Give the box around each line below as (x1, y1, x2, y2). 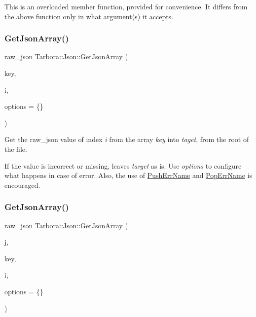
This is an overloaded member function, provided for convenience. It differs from (4, 1, 248, 11)
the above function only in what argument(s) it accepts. (4, 11, 174, 21)
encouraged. (4, 179, 40, 190)
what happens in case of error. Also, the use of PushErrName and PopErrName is (4, 170, 253, 180)
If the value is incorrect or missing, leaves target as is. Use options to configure (4, 160, 242, 171)
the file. (4, 143, 27, 154)
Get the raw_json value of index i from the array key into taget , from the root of (4, 134, 249, 144)
